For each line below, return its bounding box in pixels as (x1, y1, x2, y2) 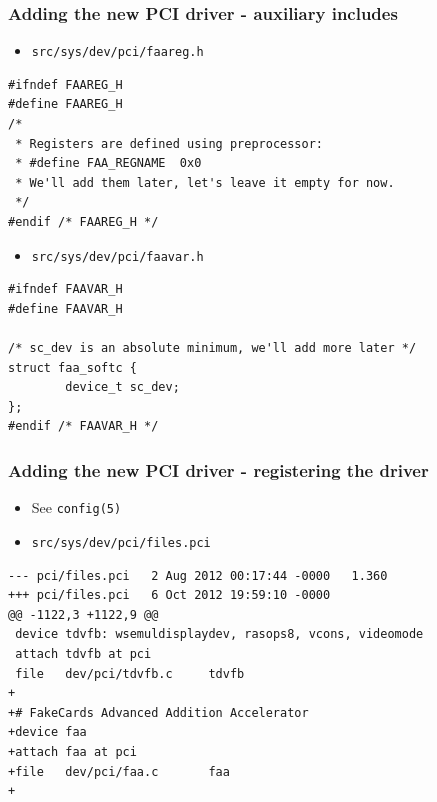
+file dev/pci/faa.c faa (8, 764, 230, 779)
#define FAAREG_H (8, 97, 123, 112)
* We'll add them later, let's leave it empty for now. (15, 175, 395, 190)
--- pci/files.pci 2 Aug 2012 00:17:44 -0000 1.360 (8, 568, 388, 583)
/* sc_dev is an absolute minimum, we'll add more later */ (8, 341, 417, 356)
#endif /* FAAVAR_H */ (8, 419, 159, 434)
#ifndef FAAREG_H (8, 77, 123, 92)
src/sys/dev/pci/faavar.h (31, 249, 204, 264)
